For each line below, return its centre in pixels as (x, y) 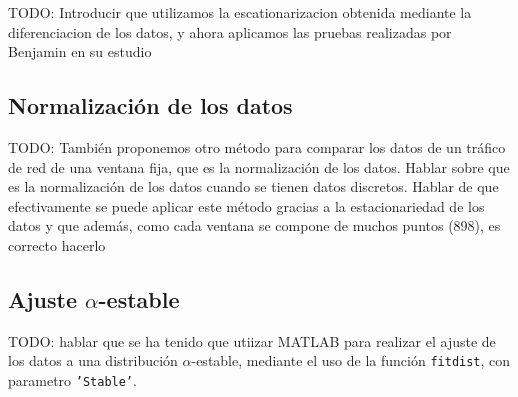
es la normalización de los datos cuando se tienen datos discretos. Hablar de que (253, 186)
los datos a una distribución (93, 360)
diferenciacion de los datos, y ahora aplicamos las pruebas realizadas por (230, 31)
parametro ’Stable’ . (72, 380)
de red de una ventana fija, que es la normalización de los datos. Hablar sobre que (259, 166)
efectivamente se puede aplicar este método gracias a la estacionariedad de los (246, 205)
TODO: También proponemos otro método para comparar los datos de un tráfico (257, 146)
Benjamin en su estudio (80, 51)
